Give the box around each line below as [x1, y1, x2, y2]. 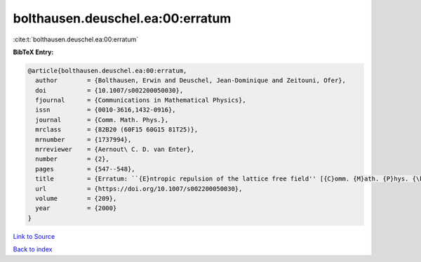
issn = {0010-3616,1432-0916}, [35, 106, 176, 114]
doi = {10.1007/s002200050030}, [35, 86, 184, 94]
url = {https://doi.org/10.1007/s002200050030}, [35, 185, 243, 192]
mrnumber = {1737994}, [35, 136, 132, 143]
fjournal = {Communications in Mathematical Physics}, [35, 96, 246, 105]
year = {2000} [35, 204, 117, 212]
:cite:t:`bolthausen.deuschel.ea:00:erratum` [13, 35, 139, 44]
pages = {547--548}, [35, 165, 136, 173]
